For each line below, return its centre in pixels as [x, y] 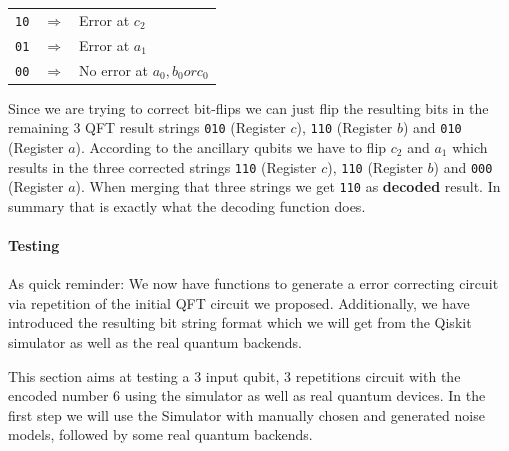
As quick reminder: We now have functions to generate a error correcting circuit [253, 283]
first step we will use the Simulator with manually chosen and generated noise [246, 414]
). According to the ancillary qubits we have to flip [231, 146]
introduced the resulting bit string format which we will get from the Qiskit [240, 322]
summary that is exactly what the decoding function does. [187, 205]
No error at [114, 69]
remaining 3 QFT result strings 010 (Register [147, 127]
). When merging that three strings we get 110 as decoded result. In [288, 186]
